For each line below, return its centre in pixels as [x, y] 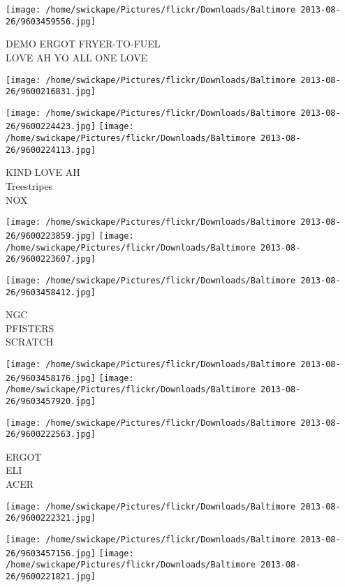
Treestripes [29, 186]
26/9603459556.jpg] [51, 21]
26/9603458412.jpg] [51, 292]
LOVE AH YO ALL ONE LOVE [77, 57]
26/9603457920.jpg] [51, 401]
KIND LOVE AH [43, 172]
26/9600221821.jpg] [51, 576]
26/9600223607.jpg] [51, 259]
